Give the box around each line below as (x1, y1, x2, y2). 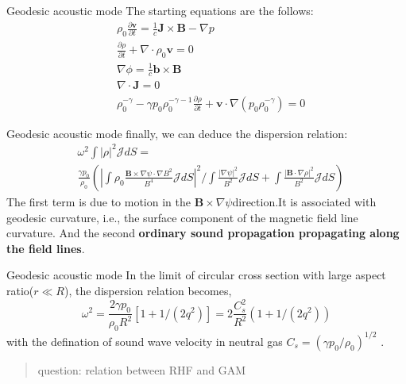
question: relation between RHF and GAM (37, 361, 246, 378)
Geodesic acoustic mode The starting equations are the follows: (6, 2, 314, 18)
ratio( (6, 282, 34, 298)
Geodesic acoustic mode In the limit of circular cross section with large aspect (6, 267, 386, 283)
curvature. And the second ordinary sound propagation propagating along (6, 225, 400, 241)
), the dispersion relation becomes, (64, 282, 232, 298)
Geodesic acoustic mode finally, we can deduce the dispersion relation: (6, 125, 348, 141)
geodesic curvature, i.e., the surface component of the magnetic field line (6, 209, 358, 225)
